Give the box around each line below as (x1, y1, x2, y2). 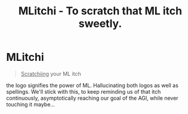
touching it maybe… (6, 100, 56, 108)
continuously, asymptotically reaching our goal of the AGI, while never (6, 94, 178, 101)
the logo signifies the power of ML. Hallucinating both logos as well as (6, 82, 179, 89)
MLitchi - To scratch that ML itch (18, 4, 183, 18)
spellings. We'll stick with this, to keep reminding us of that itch (6, 88, 161, 95)
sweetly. (78, 17, 122, 30)
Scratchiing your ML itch (20, 70, 82, 77)
